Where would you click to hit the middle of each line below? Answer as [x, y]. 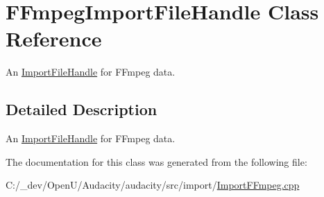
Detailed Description [82, 109]
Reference [54, 38]
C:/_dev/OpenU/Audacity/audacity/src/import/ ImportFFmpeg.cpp [153, 185]
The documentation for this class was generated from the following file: [156, 161]
